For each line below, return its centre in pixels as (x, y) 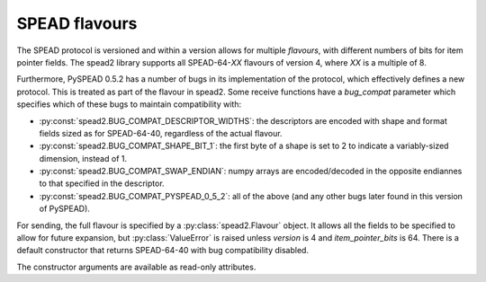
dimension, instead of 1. (83, 158)
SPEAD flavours (77, 23)
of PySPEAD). (64, 209)
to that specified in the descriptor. (102, 183)
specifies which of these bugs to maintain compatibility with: (129, 104)
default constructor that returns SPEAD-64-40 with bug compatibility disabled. (163, 251)
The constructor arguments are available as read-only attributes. (136, 267)
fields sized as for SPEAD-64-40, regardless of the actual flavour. (161, 133)
